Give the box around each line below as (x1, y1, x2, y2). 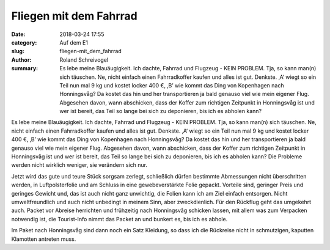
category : (11, 39, 37, 46)
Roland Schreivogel (59, 56, 109, 64)
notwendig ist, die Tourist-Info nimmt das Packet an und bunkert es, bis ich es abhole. (11, 215, 228, 222)
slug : (11, 48, 24, 55)
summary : (11, 65, 38, 72)
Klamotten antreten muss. (11, 235, 76, 243)
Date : (11, 31, 26, 38)
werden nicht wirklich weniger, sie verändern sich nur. (11, 161, 148, 169)
